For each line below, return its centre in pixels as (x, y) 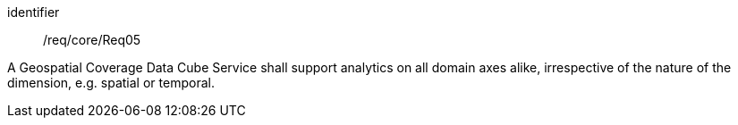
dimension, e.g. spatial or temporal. (111, 83)
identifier (34, 12)
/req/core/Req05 (92, 40)
